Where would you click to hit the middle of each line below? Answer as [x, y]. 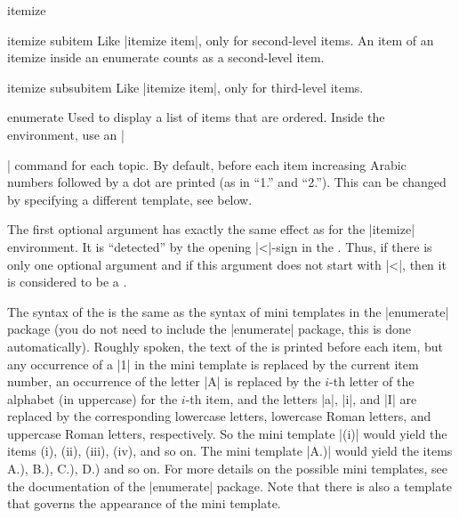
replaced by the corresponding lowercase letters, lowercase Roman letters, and [219, 416]
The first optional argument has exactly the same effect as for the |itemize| [211, 229]
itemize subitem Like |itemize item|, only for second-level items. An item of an [221, 40]
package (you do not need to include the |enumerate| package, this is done [209, 329]
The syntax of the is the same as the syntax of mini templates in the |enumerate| [228, 311]
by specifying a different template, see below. [130, 199]
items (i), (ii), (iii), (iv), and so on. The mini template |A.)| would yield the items [230, 451]
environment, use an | [66, 134]
